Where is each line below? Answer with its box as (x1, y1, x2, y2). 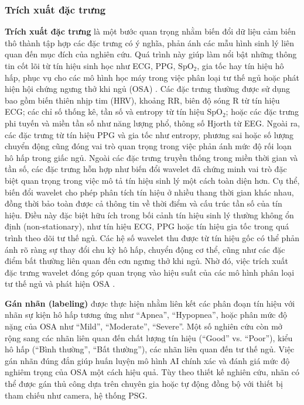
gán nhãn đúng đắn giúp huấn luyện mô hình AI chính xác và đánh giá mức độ (5, 354, 290, 366)
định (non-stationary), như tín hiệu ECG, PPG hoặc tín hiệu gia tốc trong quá (5, 220, 289, 232)
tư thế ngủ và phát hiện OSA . (5, 277, 115, 290)
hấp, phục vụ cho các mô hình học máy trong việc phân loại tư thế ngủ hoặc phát (5, 71, 299, 83)
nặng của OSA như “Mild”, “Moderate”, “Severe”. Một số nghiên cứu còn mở (5, 320, 282, 332)
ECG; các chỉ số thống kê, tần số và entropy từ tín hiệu (5, 105, 204, 118)
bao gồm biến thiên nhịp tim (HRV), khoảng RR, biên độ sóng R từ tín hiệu (5, 94, 280, 106)
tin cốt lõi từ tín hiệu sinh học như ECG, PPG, (5, 60, 176, 71)
